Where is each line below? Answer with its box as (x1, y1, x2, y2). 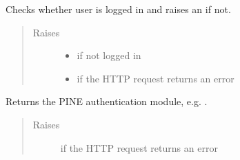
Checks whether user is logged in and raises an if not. (6, 2, 231, 16)
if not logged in (77, 48, 141, 62)
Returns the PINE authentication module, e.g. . (6, 94, 208, 108)
